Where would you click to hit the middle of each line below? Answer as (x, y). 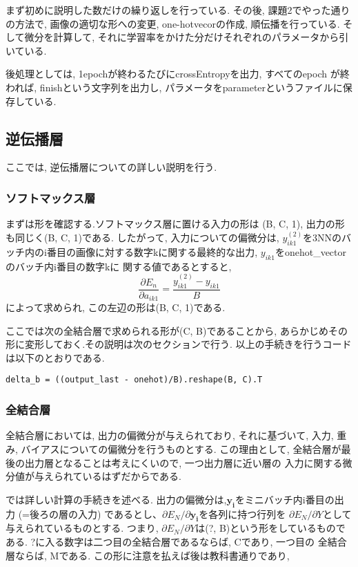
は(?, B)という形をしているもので (270, 528)
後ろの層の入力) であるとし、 (96, 513)
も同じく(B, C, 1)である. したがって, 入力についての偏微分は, (142, 238)
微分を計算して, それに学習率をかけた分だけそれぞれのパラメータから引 (187, 37)
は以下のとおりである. (55, 357)
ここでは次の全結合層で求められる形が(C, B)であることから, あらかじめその (177, 330)
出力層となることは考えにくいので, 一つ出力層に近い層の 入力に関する (183, 462)
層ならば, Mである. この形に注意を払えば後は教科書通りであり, (148, 555)
